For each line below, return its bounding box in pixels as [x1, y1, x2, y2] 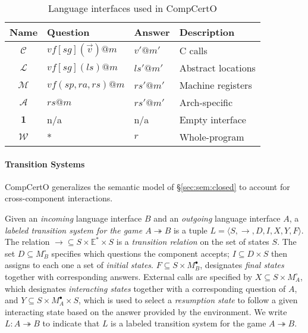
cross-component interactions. [5, 192, 113, 204]
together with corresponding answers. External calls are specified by [5, 270, 253, 282]
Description [179, 25, 235, 39]
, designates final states [200, 259, 284, 271]
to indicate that [42, 317, 100, 329]
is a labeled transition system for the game [111, 317, 266, 329]
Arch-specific [179, 95, 233, 109]
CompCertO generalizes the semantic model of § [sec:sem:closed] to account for [5, 180, 290, 192]
